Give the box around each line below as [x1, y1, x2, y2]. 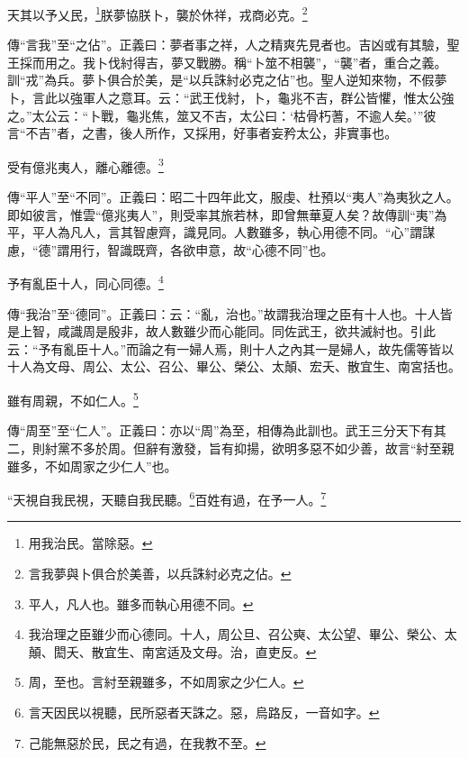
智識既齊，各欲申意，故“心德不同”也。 [107, 240, 334, 259]
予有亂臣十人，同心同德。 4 [7, 271, 164, 293]
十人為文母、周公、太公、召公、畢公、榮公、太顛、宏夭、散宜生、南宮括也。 [7, 357, 461, 376]
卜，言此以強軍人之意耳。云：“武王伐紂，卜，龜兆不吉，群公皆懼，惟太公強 [7, 88, 454, 107]
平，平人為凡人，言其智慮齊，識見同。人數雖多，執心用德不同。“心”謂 [7, 223, 423, 242]
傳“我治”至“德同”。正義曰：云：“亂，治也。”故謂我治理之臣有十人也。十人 [7, 304, 440, 323]
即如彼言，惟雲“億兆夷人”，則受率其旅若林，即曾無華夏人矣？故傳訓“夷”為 [7, 205, 447, 224]
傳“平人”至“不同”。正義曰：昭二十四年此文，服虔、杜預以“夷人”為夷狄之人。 [7, 187, 459, 206]
